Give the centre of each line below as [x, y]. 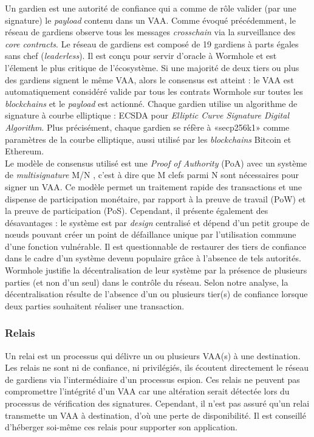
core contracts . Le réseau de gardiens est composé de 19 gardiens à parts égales [152, 43]
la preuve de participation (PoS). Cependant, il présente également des [137, 211]
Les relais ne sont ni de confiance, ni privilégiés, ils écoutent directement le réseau [157, 367]
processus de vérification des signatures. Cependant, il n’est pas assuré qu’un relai [157, 403]
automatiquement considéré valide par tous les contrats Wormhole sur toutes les [154, 91]
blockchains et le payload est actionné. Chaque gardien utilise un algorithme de [151, 103]
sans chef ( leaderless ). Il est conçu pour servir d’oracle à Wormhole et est [141, 56]
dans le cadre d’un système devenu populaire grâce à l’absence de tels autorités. [153, 258]
